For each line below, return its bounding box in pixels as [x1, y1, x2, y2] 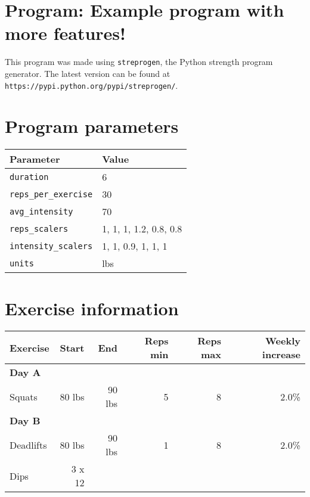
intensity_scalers [10, 241, 93, 251]
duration [10, 172, 49, 182]
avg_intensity [10, 206, 73, 216]
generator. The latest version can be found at [5, 67, 170, 79]
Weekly [265, 334, 300, 348]
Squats [10, 389, 38, 403]
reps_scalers [10, 223, 69, 234]
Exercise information [5, 296, 179, 320]
